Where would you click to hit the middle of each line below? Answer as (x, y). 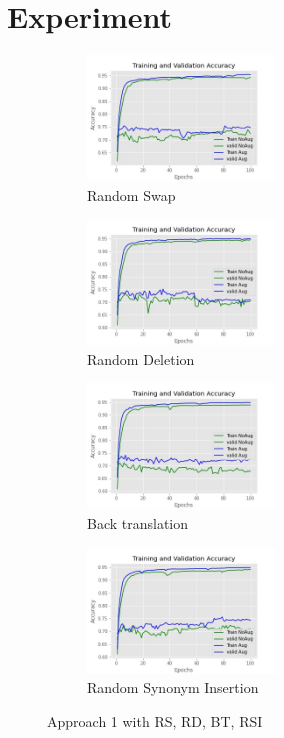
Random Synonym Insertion (173, 687)
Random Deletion (141, 358)
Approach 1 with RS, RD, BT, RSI (155, 720)
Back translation (138, 523)
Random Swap (131, 194)
